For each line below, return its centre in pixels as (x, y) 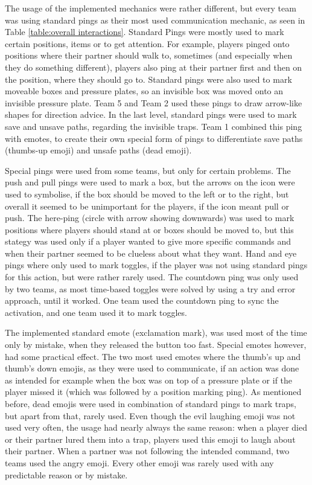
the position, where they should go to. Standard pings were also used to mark (148, 79)
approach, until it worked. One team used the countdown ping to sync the (142, 300)
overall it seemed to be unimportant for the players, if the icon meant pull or (147, 206)
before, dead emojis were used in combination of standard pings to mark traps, (151, 403)
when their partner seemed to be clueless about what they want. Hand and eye (151, 253)
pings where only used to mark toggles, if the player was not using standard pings (156, 265)
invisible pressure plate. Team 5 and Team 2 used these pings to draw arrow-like (154, 102)
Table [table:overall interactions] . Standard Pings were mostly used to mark (145, 32)
